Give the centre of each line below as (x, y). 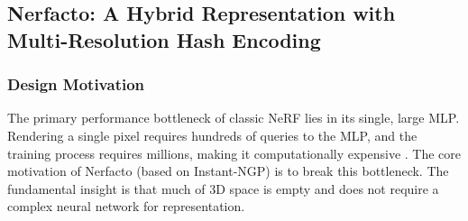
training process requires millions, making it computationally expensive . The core (234, 153)
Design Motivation (76, 84)
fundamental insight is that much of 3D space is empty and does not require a (223, 188)
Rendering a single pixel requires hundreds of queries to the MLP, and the (212, 135)
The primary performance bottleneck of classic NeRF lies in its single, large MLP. (234, 118)
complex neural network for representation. (126, 206)
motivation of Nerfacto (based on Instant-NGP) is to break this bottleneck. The (228, 171)
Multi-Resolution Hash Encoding (164, 39)
